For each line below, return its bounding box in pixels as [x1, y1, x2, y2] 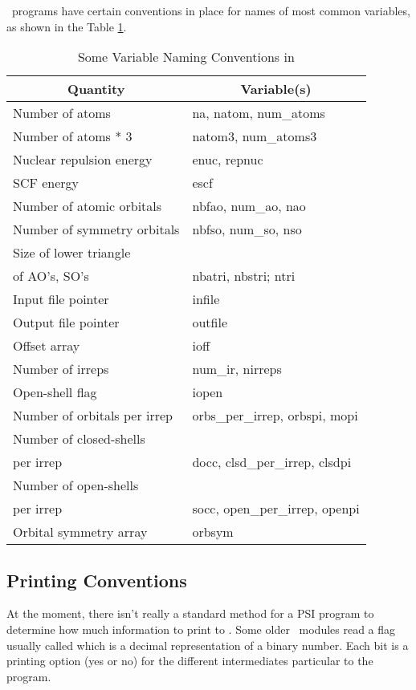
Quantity [67, 79, 125, 99]
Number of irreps [13, 359, 109, 379]
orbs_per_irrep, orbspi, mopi [192, 406, 358, 425]
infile [192, 290, 220, 309]
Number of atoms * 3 [13, 127, 133, 146]
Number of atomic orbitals [13, 197, 162, 216]
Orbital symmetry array [13, 522, 148, 542]
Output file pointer [13, 313, 120, 332]
